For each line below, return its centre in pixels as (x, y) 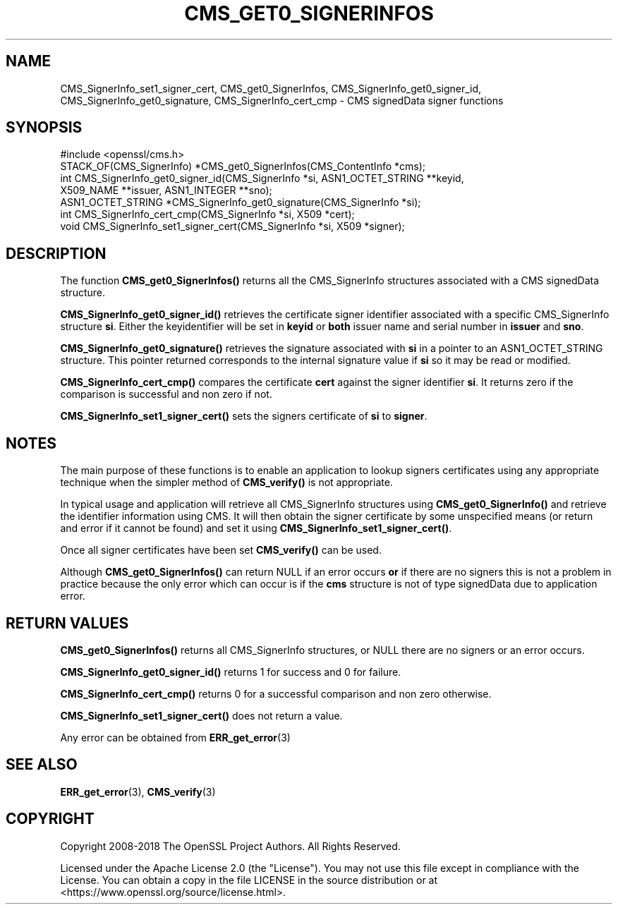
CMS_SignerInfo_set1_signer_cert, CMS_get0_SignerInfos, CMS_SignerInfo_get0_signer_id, (271, 88)
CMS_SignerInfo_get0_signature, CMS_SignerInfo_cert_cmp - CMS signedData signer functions (282, 100)
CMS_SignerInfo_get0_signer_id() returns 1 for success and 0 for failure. (231, 672)
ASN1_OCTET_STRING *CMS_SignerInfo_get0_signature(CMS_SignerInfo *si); (241, 202)
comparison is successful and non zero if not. (166, 394)
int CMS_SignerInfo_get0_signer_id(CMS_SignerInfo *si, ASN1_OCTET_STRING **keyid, (262, 178)
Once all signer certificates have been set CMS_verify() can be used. (221, 550)
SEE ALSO (42, 765)
